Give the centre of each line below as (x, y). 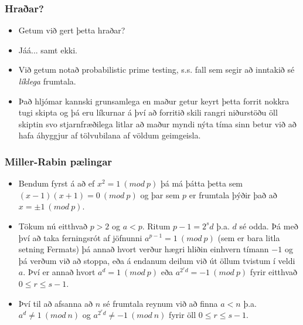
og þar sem (160, 194)
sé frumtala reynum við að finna (160, 303)
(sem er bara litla (249, 237)
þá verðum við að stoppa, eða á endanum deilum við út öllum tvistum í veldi (157, 260)
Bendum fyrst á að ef (57, 183)
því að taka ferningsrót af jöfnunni (80, 237)
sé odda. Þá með (269, 226)
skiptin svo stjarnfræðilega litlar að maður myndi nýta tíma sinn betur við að (157, 123)
